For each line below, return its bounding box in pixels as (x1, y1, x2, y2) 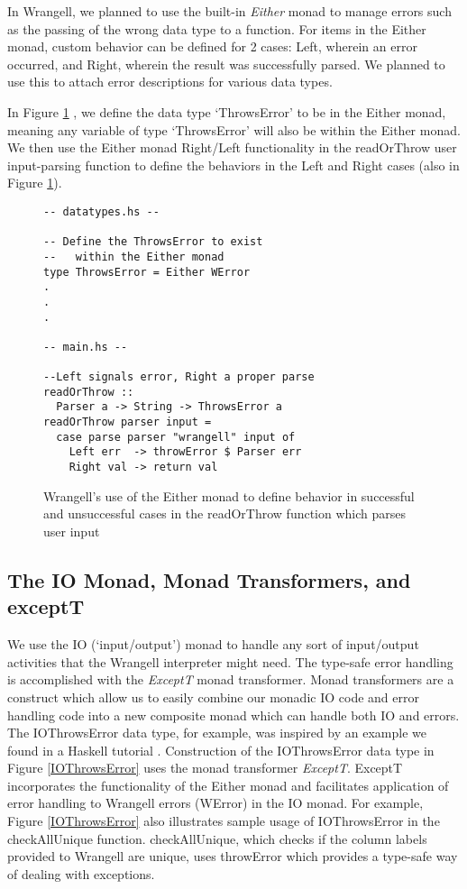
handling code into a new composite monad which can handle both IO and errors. (7, 705, 460, 724)
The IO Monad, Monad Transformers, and (7, 565, 411, 593)
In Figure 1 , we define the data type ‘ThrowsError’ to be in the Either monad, (7, 102, 446, 121)
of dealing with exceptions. (7, 864, 155, 883)
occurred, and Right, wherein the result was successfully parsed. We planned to (7, 54, 445, 73)
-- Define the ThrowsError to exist (43, 235, 263, 249)
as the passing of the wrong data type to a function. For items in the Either (7, 19, 426, 38)
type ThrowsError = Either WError (43, 265, 251, 279)
